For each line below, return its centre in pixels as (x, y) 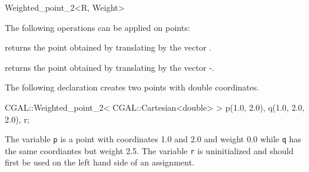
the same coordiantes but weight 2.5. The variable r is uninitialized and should (149, 150)
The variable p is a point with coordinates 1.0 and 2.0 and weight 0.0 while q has (153, 139)
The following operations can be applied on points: (98, 27)
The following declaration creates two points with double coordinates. (132, 87)
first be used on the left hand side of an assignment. (100, 162)
